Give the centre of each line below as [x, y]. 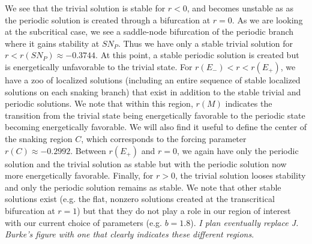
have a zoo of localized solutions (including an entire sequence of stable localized [153, 79]
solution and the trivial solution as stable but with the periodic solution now [146, 163]
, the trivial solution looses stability [240, 175]
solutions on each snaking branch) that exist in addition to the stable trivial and [153, 91]
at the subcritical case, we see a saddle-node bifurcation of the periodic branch [149, 31]
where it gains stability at [52, 43]
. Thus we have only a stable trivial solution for [205, 43]
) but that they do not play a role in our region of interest [184, 210]
